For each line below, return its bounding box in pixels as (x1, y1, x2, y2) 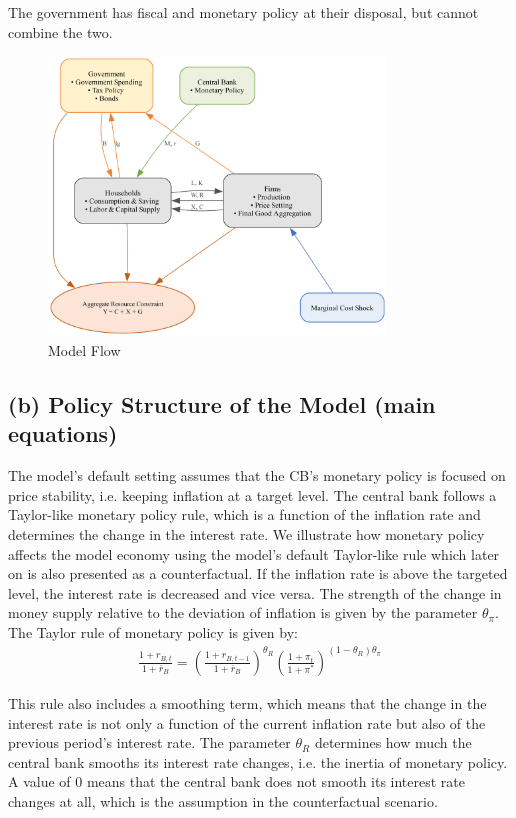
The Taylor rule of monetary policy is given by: (8, 621, 298, 642)
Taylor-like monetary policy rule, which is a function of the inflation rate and (8, 504, 481, 525)
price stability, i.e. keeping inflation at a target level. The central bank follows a (8, 484, 497, 505)
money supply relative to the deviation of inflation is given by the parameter (8, 602, 478, 623)
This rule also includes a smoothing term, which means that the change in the (8, 693, 487, 713)
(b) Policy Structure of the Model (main (8, 388, 436, 419)
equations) (8, 418, 118, 449)
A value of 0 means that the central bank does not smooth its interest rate (8, 771, 466, 792)
